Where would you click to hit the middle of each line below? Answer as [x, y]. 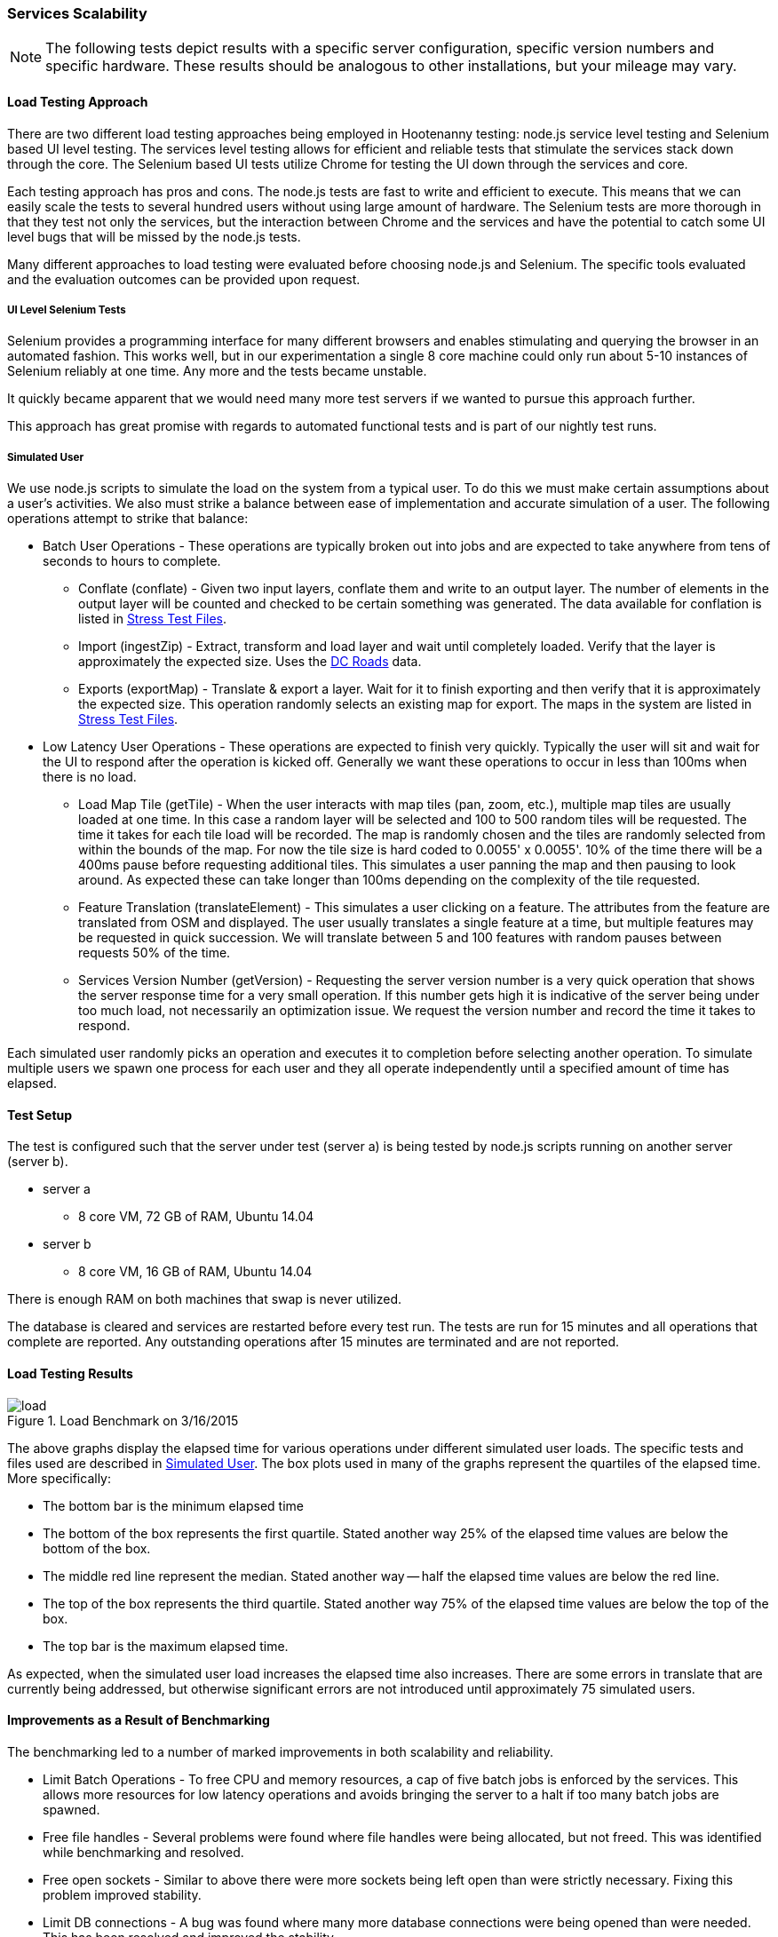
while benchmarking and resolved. [143, 1852]
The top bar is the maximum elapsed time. [166, 1646]
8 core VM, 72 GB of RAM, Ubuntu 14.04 [196, 1217]
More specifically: [60, 1478]
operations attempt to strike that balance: [128, 519]
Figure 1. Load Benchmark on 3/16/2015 [123, 1420]
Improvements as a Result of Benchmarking [139, 1720]
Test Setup [40, 1115]
